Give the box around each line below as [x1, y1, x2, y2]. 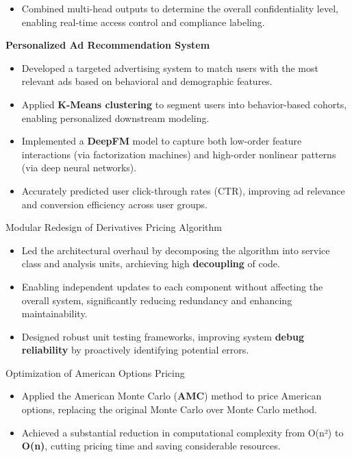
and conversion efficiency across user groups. [21, 197, 208, 211]
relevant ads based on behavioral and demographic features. [21, 74, 273, 88]
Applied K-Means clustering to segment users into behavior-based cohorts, [21, 97, 347, 111]
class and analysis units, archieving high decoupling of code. [21, 256, 280, 271]
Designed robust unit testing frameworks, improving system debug [21, 329, 304, 343]
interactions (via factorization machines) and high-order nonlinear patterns [21, 147, 336, 161]
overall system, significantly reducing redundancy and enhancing [21, 293, 292, 307]
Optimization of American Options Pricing [5, 365, 185, 380]
